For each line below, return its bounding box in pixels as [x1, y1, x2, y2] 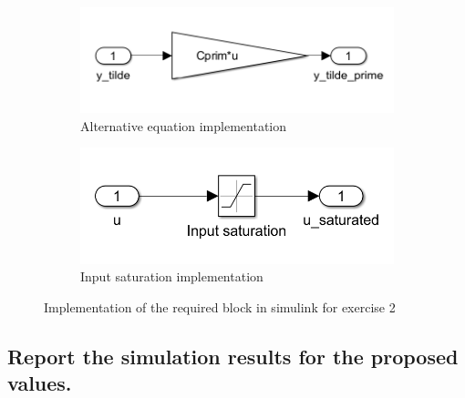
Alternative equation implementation [80, 116, 287, 135]
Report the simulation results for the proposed [7, 342, 459, 370]
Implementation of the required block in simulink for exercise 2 [44, 297, 396, 316]
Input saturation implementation [80, 267, 263, 286]
